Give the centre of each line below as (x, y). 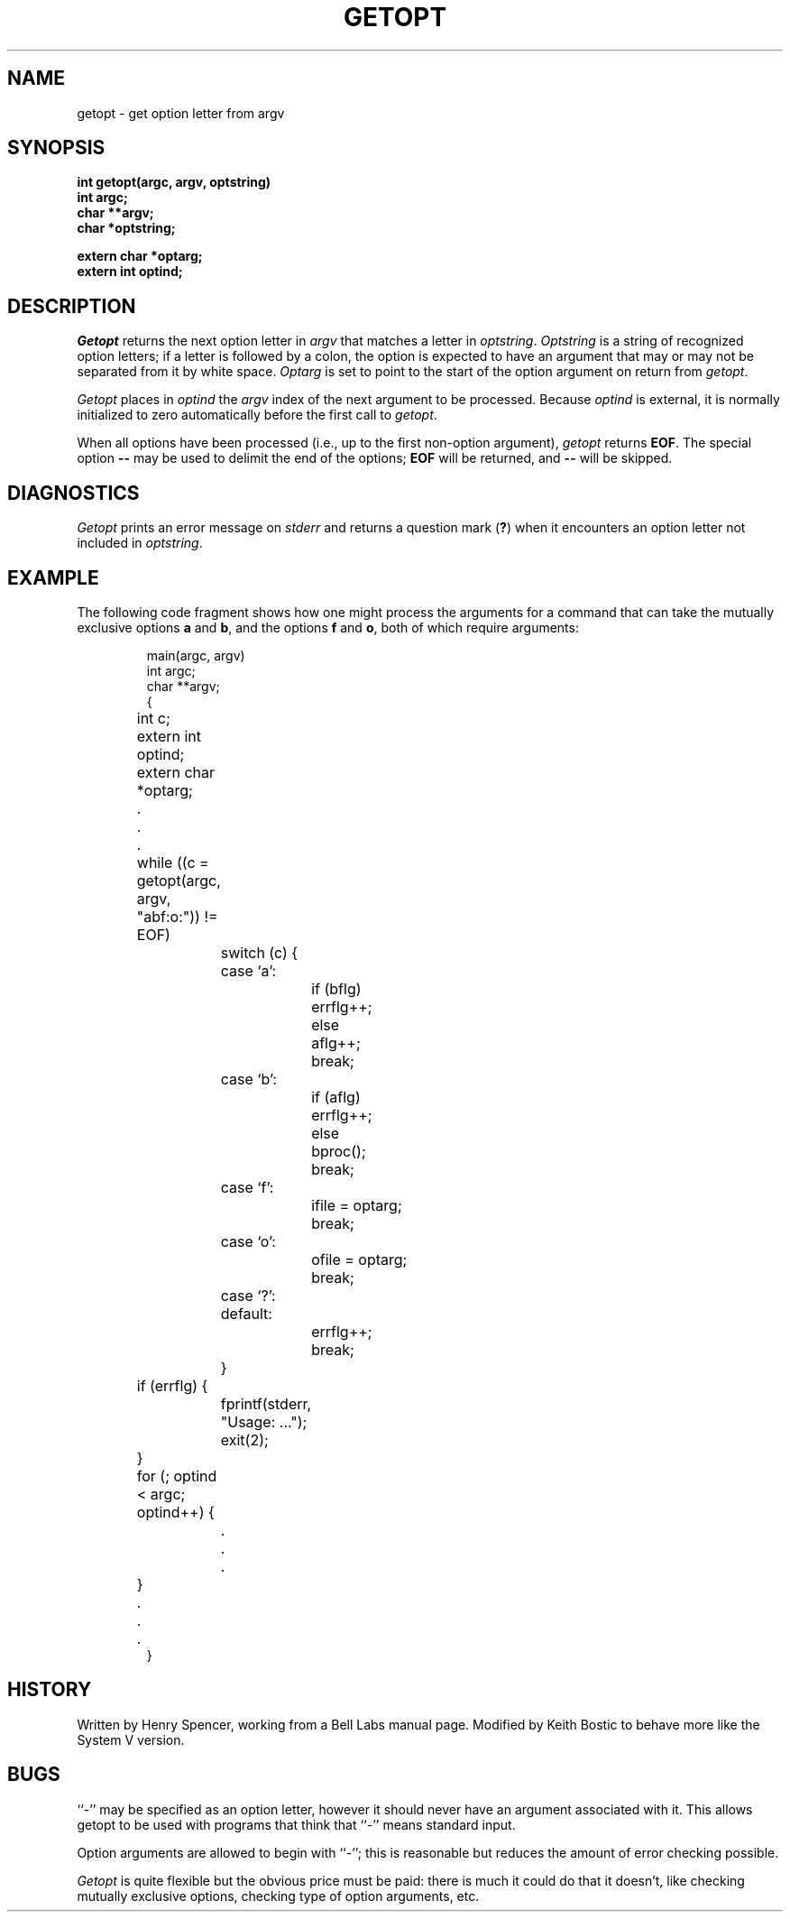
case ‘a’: (248, 970)
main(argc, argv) (196, 655)
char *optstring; (126, 228)
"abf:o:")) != (177, 916)
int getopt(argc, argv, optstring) (174, 182)
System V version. (131, 1739)
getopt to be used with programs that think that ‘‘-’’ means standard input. (296, 1824)
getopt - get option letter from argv (181, 113)
